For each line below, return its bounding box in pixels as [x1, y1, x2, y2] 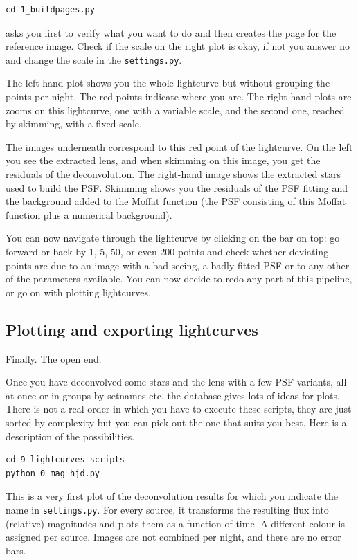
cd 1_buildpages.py [6, 5, 95, 15]
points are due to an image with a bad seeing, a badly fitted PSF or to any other [6, 258, 350, 272]
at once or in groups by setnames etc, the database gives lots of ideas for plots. [6, 388, 340, 402]
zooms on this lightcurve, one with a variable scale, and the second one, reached [6, 102, 345, 117]
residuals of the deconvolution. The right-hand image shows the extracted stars [6, 167, 341, 181]
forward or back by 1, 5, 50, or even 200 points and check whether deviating [6, 244, 329, 258]
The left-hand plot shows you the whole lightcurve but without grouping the [6, 75, 330, 90]
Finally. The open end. [6, 351, 102, 365]
